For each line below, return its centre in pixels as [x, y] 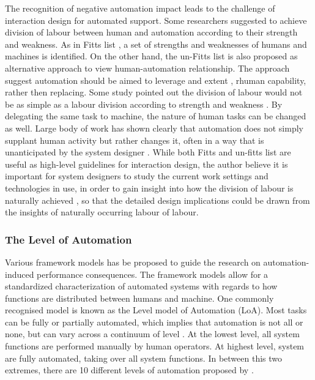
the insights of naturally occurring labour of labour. [102, 212]
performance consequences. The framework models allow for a [153, 274]
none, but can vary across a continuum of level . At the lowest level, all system [152, 334]
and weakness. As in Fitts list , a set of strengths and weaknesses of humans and [156, 44]
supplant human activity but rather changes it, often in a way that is [135, 140]
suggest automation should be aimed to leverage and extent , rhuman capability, [156, 80]
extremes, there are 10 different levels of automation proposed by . [129, 370]
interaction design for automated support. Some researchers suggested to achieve [156, 20]
